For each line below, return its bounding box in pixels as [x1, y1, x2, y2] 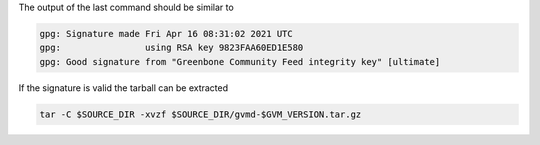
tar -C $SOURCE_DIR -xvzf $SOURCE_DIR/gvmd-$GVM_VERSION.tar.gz [39, 108, 362, 120]
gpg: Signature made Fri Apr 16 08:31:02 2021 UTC [39, 28, 294, 39]
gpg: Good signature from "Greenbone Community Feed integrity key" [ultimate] [39, 56, 441, 67]
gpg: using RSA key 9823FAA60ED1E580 [39, 42, 304, 54]
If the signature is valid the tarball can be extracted [18, 81, 229, 94]
